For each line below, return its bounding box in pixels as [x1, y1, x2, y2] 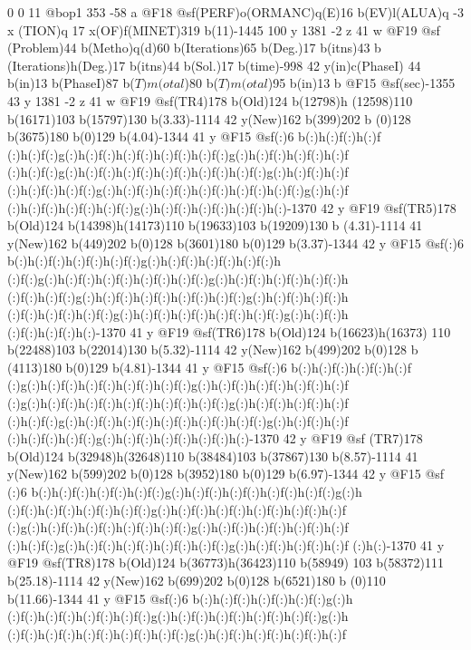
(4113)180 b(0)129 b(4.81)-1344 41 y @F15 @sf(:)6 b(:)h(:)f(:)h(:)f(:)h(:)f [7, 357, 412, 376]
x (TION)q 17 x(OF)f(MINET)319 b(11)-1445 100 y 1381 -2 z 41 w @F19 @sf [7, 20, 440, 39]
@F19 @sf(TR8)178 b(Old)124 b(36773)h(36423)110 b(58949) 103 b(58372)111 [7, 553, 444, 572]
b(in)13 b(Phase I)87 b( [7, 73, 135, 92]
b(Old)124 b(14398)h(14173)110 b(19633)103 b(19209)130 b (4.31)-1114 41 [7, 216, 423, 235]
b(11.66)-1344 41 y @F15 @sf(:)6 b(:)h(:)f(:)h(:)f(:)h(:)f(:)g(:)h [7, 588, 353, 607]
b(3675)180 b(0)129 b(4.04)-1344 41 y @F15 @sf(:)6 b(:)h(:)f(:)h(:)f [7, 127, 381, 146]
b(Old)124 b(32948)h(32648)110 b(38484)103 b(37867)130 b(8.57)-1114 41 [7, 446, 418, 465]
